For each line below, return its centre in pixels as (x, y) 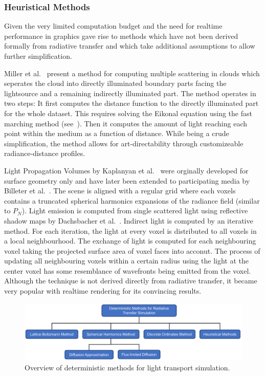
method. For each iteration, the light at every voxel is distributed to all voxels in (130, 230)
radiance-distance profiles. (45, 153)
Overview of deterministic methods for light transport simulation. (127, 368)
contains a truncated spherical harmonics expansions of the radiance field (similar (132, 200)
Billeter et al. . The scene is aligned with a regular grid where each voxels (120, 191)
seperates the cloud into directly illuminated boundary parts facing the (115, 83)
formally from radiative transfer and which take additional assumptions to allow (130, 46)
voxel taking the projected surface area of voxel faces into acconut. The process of (132, 250)
